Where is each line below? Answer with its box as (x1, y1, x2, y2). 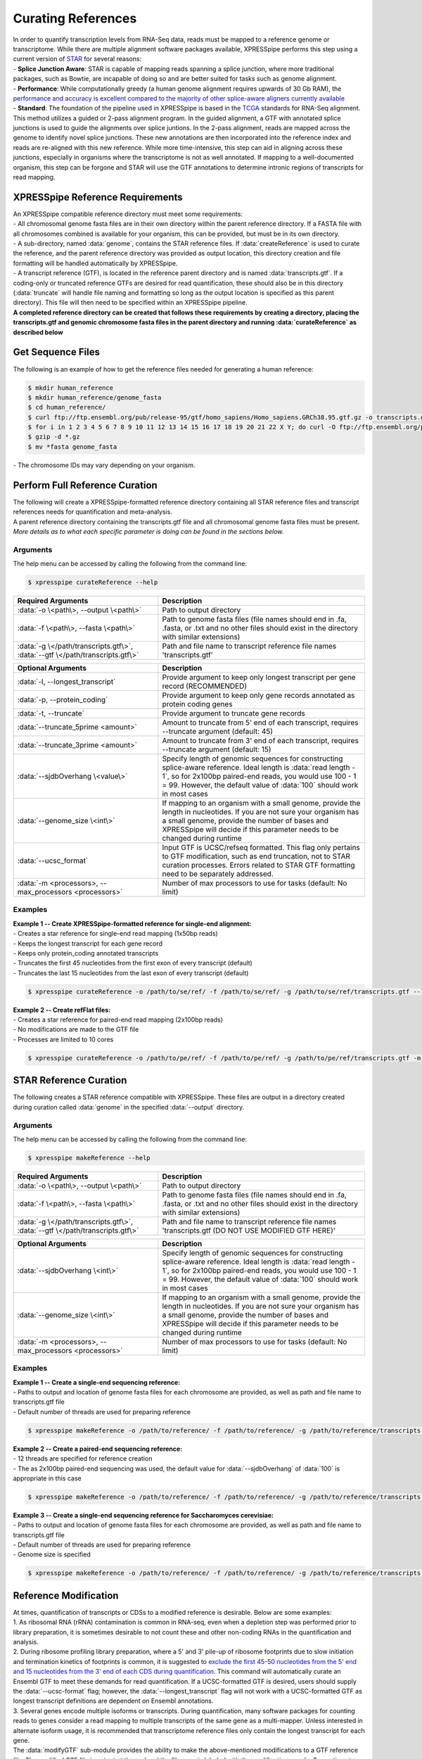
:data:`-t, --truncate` (17, 709, 84, 718)
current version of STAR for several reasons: (13, 55, 142, 63)
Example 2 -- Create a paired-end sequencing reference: (13, 1444, 183, 1453)
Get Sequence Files (13, 346, 100, 358)
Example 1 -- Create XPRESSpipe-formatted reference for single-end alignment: (13, 919, 252, 928)
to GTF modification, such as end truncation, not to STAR (162, 851, 351, 861)
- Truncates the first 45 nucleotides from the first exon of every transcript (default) (13, 959, 252, 967)
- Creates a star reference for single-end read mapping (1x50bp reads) (13, 929, 218, 938)
